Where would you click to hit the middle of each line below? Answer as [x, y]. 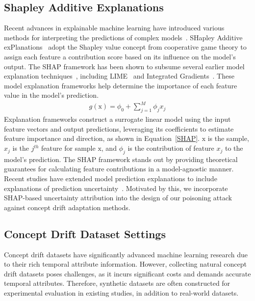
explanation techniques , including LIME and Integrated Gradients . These [119, 76]
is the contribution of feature [171, 148]
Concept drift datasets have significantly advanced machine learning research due [126, 254]
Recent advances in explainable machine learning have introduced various [114, 28]
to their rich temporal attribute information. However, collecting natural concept [125, 264]
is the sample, [228, 138]
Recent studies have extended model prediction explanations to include [111, 178]
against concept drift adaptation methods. [67, 207]
